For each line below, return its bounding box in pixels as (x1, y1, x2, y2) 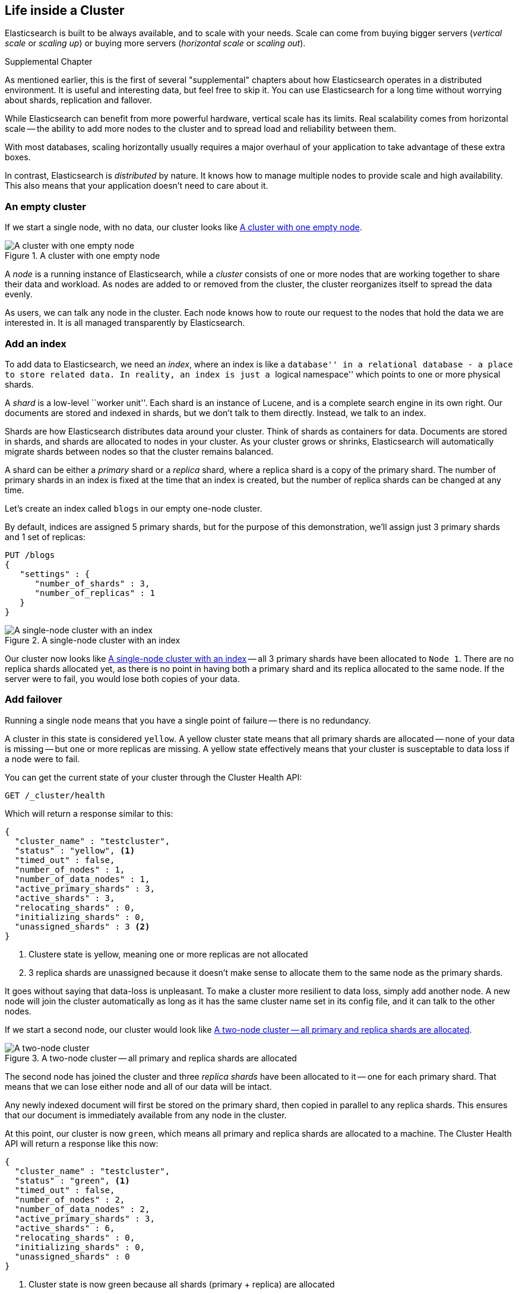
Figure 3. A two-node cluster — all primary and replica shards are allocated (5, 1052, 297, 1063)
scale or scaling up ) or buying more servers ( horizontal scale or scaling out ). (5, 38, 306, 49)
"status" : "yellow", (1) (14, 845, 135, 855)
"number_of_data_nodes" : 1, (14, 874, 150, 884)
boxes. (5, 152, 31, 163)
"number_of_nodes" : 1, (14, 864, 125, 874)
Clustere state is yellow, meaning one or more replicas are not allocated (29, 949, 308, 959)
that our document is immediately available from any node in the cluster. (5, 1109, 287, 1120)
